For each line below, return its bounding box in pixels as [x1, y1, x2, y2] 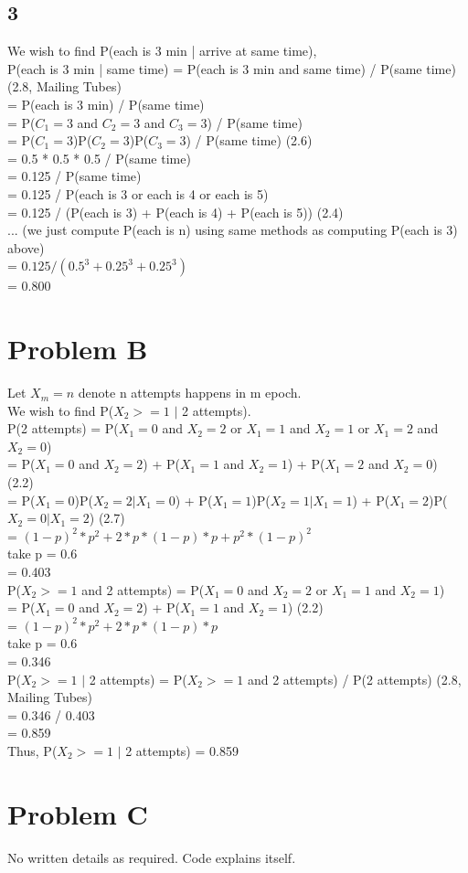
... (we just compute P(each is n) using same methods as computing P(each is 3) [7, 220, 458, 240]
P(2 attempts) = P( [7, 419, 119, 438]
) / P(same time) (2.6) [186, 131, 313, 150]
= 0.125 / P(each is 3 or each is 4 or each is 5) [7, 184, 269, 203]
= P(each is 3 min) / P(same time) [7, 94, 205, 113]
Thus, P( [7, 740, 58, 760]
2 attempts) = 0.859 [125, 740, 239, 760]
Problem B [7, 330, 148, 367]
